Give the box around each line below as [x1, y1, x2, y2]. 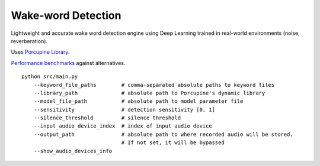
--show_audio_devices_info [33, 148, 113, 154]
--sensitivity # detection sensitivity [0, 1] [33, 106, 216, 113]
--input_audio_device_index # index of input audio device [33, 123, 213, 129]
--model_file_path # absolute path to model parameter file [33, 98, 244, 105]
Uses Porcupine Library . [11, 48, 71, 56]
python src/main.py [21, 73, 78, 80]
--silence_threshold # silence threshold [33, 115, 181, 121]
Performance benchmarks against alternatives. [11, 59, 126, 66]
